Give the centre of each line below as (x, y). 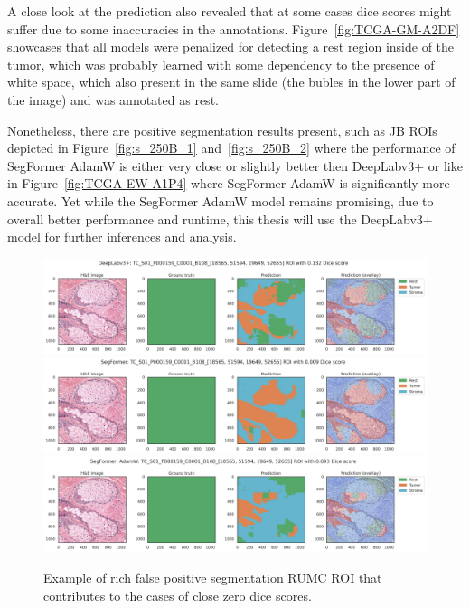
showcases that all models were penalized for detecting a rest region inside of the (231, 47)
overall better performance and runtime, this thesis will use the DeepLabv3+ (220, 218)
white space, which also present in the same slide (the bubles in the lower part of (231, 82)
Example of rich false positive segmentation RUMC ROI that (213, 578)
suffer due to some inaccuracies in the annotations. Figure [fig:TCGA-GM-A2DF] (234, 28)
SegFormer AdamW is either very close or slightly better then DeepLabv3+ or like (235, 165)
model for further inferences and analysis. (122, 237)
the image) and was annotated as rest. (113, 99)
